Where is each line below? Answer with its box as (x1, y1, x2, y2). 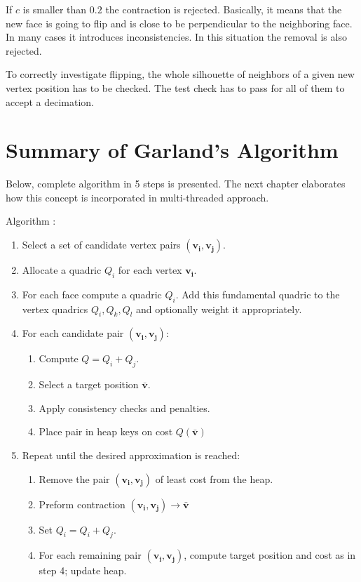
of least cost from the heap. (155, 471, 273, 486)
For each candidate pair (22, 326, 124, 340)
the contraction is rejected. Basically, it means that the (105, 2, 342, 16)
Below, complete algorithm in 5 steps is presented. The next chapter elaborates (6, 176, 346, 191)
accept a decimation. (6, 94, 94, 109)
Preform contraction (39, 496, 125, 511)
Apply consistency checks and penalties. (39, 400, 210, 415)
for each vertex (118, 263, 182, 277)
